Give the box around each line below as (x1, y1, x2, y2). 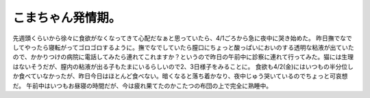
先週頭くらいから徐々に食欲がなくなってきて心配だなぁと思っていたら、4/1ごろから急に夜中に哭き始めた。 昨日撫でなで (12, 34, 352, 42)
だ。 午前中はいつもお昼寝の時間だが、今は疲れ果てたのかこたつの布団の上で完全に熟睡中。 (12, 82, 273, 90)
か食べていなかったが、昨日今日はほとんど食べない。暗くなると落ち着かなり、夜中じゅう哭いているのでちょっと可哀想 (12, 72, 348, 80)
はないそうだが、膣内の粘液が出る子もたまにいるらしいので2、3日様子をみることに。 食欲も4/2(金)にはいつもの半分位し (12, 62, 354, 71)
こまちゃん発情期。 (12, 10, 121, 25)
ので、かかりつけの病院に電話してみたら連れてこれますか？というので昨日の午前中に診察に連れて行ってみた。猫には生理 (12, 53, 354, 61)
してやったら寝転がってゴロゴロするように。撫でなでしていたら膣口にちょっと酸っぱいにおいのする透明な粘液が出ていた (12, 43, 354, 51)
